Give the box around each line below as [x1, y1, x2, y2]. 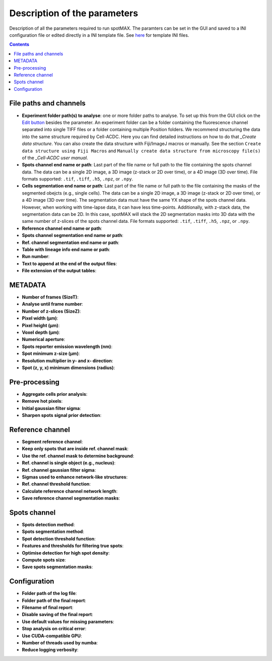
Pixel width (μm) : [22, 315, 58, 321]
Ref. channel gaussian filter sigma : [22, 467, 96, 473]
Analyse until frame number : [22, 301, 83, 307]
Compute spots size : [22, 557, 66, 563]
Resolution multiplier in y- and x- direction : [22, 357, 113, 364]
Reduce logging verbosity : [22, 647, 79, 653]
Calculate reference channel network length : [22, 488, 118, 494]
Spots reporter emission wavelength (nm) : [22, 343, 113, 349]
